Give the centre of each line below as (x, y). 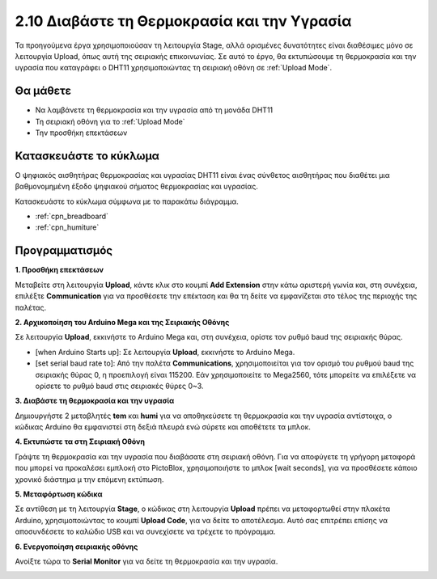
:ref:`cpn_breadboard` (72, 216)
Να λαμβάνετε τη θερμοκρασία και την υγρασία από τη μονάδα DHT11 (154, 110)
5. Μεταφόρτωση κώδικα (59, 494)
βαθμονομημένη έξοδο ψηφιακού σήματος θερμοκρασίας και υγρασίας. (136, 187)
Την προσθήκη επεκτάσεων (81, 133)
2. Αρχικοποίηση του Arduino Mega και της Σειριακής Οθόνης (122, 322)
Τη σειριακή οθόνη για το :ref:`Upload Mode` (110, 121)
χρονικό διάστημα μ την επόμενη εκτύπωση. (89, 479)
